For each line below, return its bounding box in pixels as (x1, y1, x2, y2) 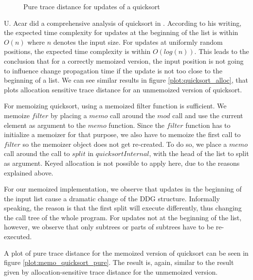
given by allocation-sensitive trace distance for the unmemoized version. (4, 266, 218, 277)
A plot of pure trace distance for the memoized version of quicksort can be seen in (4, 247, 249, 258)
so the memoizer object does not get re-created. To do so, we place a (22, 139, 227, 149)
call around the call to (4, 148, 70, 158)
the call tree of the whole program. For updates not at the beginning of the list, (4, 212, 242, 222)
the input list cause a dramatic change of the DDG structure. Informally (4, 193, 220, 203)
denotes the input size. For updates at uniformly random (53, 36, 223, 47)
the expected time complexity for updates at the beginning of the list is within (4, 27, 238, 37)
